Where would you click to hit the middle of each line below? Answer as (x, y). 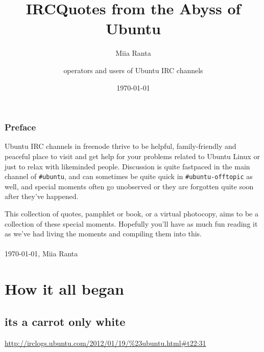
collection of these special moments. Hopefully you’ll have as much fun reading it (131, 223)
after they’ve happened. (42, 196)
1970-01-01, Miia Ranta (41, 254)
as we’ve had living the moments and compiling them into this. (103, 234)
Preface (20, 127)
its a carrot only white (65, 321)
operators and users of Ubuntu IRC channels (133, 70)
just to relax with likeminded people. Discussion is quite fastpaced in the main (127, 166)
